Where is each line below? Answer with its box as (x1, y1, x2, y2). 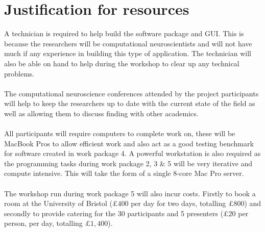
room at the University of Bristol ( (4, 198, 113, 209)
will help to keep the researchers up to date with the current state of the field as (4, 98, 255, 109)
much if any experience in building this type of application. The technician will (4, 48, 251, 59)
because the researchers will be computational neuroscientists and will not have (4, 38, 252, 48)
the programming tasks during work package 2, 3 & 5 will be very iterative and (4, 158, 253, 168)
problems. (4, 68, 35, 79)
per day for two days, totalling (131, 198, 226, 209)
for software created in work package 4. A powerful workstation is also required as (4, 148, 261, 159)
